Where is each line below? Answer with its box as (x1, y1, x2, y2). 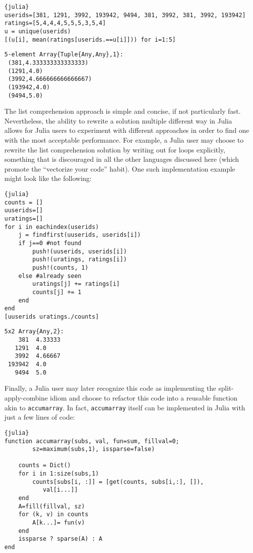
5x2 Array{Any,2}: (4, 328, 64, 335)
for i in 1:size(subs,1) (18, 470, 99, 478)
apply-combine (4, 393, 48, 402)
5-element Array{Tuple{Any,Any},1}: (4, 51, 124, 58)
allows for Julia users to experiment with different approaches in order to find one (4, 125, 249, 135)
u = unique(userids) (4, 27, 71, 35)
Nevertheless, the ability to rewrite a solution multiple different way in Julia (4, 115, 232, 126)
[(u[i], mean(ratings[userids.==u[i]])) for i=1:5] (4, 36, 176, 43)
